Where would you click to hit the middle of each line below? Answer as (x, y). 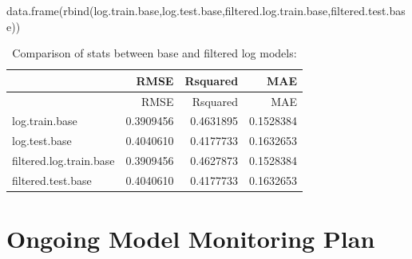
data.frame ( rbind (48, 10)
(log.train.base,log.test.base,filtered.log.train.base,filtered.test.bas (247, 10)
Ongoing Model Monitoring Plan (191, 239)
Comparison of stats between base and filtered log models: (154, 53)
